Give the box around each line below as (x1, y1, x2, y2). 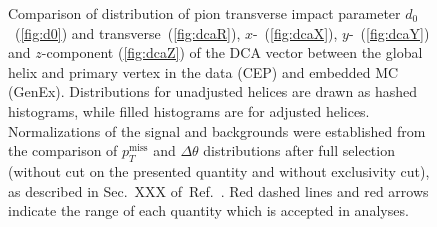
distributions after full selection (203, 140, 395, 161)
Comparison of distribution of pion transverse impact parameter (8, 3, 401, 23)
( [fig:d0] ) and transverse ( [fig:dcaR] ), (14, 22, 241, 43)
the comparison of (8, 140, 118, 161)
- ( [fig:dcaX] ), (252, 22, 338, 43)
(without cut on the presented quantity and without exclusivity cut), (8, 160, 430, 181)
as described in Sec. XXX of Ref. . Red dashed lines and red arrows (8, 180, 429, 201)
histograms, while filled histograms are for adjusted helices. (8, 100, 370, 121)
